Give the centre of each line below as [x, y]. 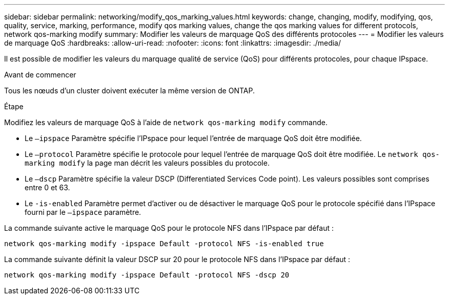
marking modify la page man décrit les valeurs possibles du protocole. [147, 163]
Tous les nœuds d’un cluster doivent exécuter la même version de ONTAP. [129, 91]
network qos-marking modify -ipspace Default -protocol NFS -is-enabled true [164, 244]
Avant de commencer [40, 75]
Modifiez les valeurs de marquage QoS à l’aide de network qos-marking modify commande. [166, 122]
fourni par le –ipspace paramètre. [83, 212]
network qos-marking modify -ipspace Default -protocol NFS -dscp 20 [147, 275]
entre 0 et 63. [47, 187]
